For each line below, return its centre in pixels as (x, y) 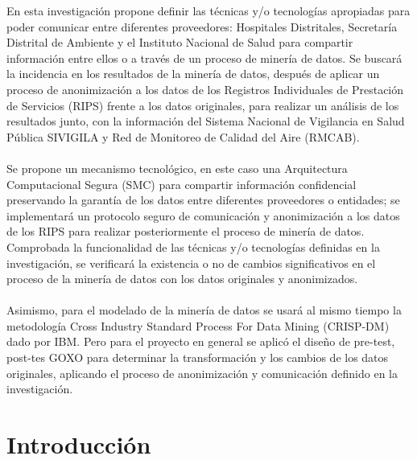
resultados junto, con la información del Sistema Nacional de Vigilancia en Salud (206, 121)
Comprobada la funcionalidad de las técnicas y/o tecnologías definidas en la (193, 246)
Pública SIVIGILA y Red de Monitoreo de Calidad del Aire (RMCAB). (183, 136)
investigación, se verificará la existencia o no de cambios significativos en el (191, 263)
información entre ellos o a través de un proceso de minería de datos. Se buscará (204, 57)
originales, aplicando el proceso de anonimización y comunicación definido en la (202, 373)
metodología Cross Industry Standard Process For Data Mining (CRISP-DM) (198, 325)
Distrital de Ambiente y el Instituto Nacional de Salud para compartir (180, 42)
